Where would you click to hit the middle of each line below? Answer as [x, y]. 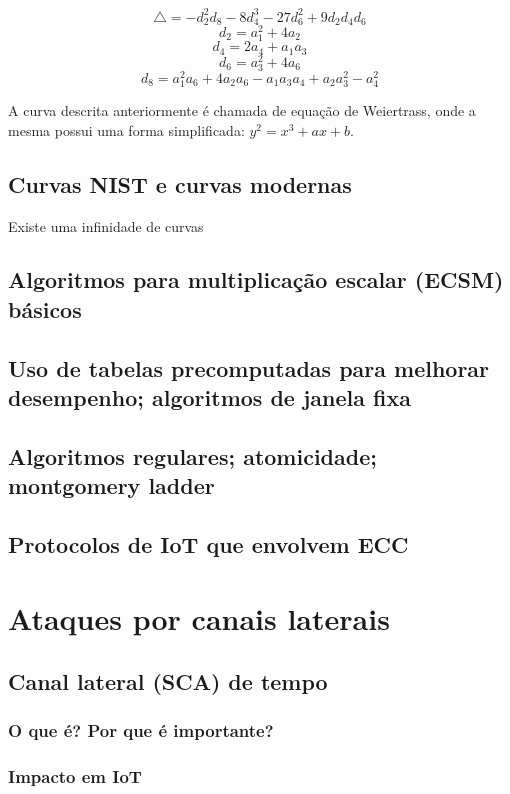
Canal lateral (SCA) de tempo [168, 681]
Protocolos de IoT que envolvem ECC [208, 544]
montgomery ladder [111, 485]
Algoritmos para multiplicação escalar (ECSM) [256, 279]
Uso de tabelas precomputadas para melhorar [249, 367]
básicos [45, 308]
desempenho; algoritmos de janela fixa [209, 397]
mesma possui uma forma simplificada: [126, 129]
